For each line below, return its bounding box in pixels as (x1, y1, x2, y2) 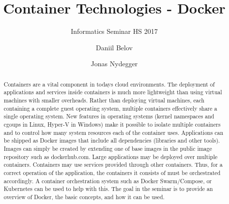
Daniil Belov (96, 42, 133, 52)
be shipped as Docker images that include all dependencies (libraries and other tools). (3, 136, 220, 145)
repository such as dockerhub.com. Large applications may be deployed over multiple (3, 152, 217, 160)
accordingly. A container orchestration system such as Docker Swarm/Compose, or (3, 176, 212, 185)
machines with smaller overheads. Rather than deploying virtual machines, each (3, 96, 205, 104)
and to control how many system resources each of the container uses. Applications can (3, 128, 224, 136)
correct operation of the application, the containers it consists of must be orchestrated (3, 168, 221, 176)
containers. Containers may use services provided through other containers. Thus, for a (3, 160, 223, 169)
